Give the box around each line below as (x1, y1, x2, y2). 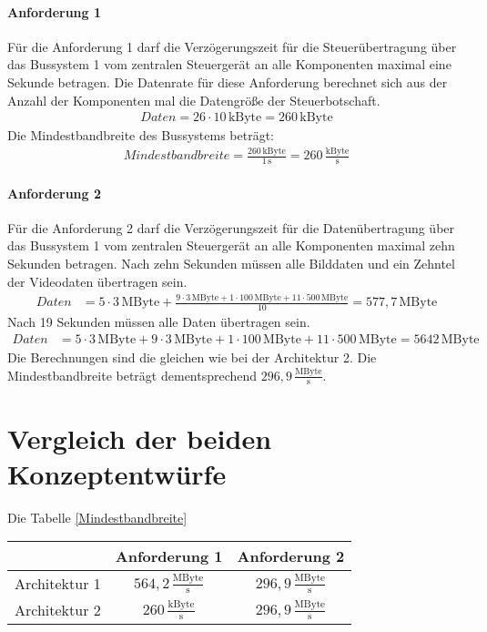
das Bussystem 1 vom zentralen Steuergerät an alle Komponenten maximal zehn (7, 236, 455, 255)
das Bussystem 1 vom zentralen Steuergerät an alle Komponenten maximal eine (7, 55, 451, 74)
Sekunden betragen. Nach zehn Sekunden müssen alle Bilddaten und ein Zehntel (7, 253, 455, 272)
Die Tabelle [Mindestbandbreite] (7, 507, 188, 526)
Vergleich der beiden (7, 419, 272, 456)
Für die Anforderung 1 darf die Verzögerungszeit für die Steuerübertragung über (7, 36, 457, 56)
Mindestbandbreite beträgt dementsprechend (7, 365, 258, 384)
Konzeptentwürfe (7, 454, 227, 492)
